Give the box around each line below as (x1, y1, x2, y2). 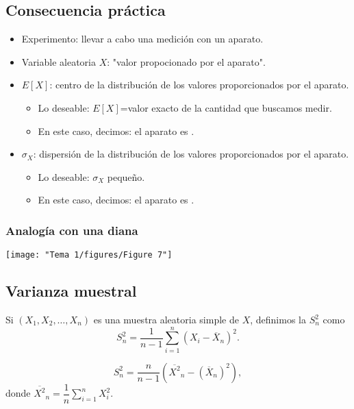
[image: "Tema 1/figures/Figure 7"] (5, 250, 173, 260)
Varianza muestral (5, 280, 137, 301)
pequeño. (107, 169, 145, 184)
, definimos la (250, 312, 306, 327)
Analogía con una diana (5, 221, 138, 238)
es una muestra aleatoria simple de (93, 312, 239, 327)
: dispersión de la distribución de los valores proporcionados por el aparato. (33, 147, 349, 161)
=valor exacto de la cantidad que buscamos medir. (120, 100, 332, 114)
